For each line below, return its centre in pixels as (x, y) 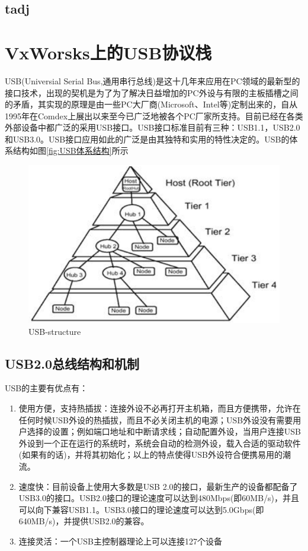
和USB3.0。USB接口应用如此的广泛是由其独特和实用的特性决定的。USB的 (147, 139)
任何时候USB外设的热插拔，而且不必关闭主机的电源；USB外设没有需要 (156, 419)
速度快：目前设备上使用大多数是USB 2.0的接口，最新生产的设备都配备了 (158, 486)
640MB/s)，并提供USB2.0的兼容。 (84, 521)
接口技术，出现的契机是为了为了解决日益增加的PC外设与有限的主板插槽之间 (152, 92)
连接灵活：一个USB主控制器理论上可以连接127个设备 (120, 541)
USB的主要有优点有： (46, 388)
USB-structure (55, 331)
